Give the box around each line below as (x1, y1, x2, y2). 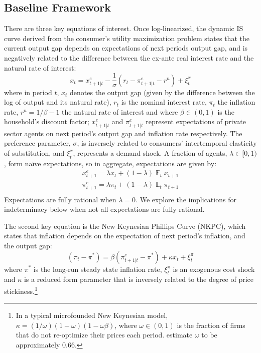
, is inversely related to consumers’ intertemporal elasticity (77, 138, 257, 148)
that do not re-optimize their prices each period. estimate (16, 329, 193, 340)
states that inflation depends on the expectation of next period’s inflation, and (4, 230, 245, 241)
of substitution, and (4, 147, 65, 158)
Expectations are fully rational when (4, 194, 116, 204)
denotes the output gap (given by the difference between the (70, 87, 255, 97)
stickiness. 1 (4, 284, 38, 296)
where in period (4, 87, 52, 97)
